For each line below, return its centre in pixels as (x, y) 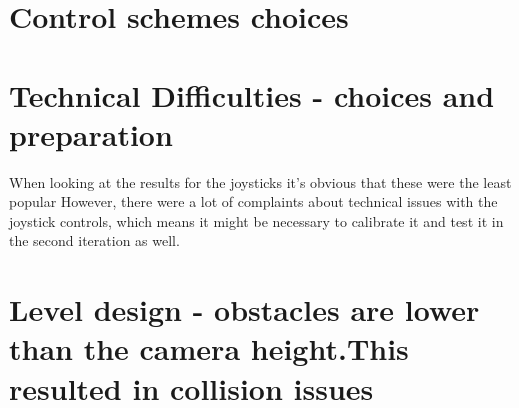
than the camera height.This (209, 348)
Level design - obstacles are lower (244, 309)
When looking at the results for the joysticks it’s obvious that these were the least (260, 181)
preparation (91, 133)
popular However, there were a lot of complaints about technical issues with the (253, 201)
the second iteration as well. (94, 240)
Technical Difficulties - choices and (252, 94)
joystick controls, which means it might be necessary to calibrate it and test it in (256, 220)
